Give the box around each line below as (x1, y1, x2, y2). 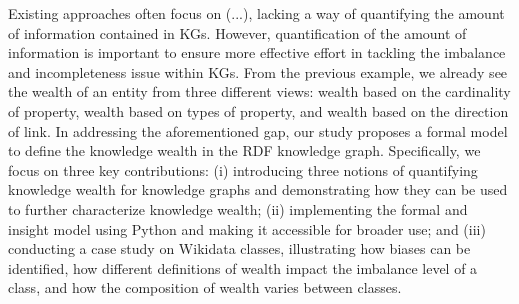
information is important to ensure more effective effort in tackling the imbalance (8, 42, 506, 63)
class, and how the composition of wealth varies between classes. (8, 277, 402, 298)
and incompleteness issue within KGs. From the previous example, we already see (8, 61, 508, 82)
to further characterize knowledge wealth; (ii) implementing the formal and (8, 198, 468, 219)
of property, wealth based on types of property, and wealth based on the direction (8, 100, 509, 121)
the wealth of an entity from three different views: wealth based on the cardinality (8, 81, 511, 102)
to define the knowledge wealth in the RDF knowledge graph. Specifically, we (8, 140, 481, 161)
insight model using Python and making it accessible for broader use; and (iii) (8, 218, 486, 239)
